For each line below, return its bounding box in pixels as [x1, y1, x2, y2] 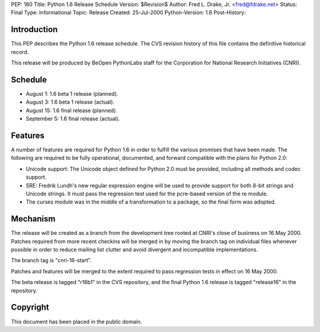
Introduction [11, 24, 58, 35]
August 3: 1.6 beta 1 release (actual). [25, 98, 115, 106]
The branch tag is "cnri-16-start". [11, 257, 92, 264]
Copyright [11, 302, 50, 312]
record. [11, 48, 29, 56]
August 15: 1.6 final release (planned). [25, 107, 118, 114]
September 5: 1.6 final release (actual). [25, 115, 120, 123]
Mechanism [11, 214, 56, 224]
